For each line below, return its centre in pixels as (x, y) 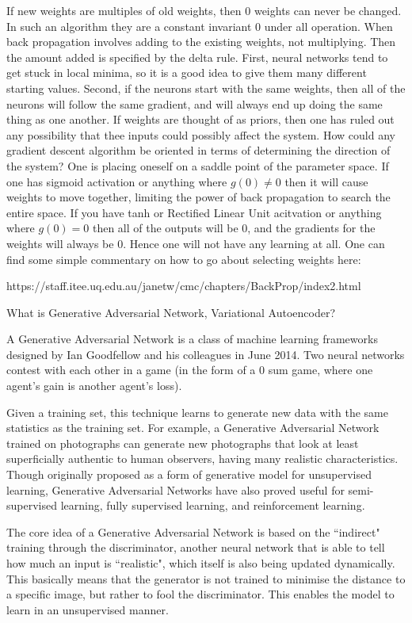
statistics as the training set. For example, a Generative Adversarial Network (193, 428)
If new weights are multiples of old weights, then (124, 10)
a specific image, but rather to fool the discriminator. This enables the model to (200, 594)
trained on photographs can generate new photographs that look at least (183, 443)
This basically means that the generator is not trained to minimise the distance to (206, 578)
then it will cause (326, 181)
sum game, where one (320, 370)
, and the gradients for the (311, 228)
